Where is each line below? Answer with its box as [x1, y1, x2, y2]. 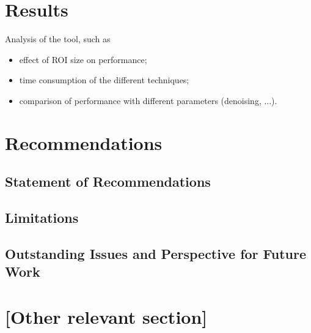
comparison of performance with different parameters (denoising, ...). [19, 94, 277, 107]
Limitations [5, 208, 79, 227]
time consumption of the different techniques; [19, 73, 189, 86]
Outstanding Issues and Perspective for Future [5, 244, 307, 263]
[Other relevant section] [5, 304, 208, 329]
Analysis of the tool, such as [5, 32, 111, 45]
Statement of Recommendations [5, 172, 211, 191]
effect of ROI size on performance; [19, 53, 147, 65]
